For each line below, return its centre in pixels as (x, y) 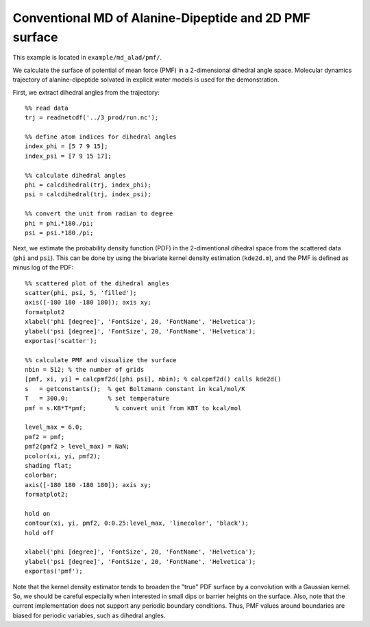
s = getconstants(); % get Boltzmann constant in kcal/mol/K (135, 389)
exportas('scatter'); (61, 341)
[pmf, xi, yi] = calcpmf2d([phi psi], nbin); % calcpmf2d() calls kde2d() (153, 379)
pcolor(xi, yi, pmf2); (63, 456)
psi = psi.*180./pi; (59, 233)
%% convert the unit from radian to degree (99, 214)
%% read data (47, 108)
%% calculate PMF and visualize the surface (101, 360)
